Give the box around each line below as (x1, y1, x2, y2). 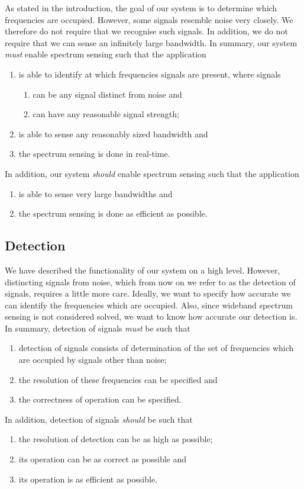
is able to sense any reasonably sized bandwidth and (18, 127, 208, 140)
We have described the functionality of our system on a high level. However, (5, 263, 280, 276)
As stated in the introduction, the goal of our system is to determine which (5, 2, 277, 14)
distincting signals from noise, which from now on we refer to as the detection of (5, 275, 296, 288)
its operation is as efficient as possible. (18, 472, 157, 485)
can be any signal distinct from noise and (33, 88, 182, 100)
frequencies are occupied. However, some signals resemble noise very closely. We (5, 13, 293, 25)
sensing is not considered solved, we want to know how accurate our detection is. (5, 310, 297, 323)
